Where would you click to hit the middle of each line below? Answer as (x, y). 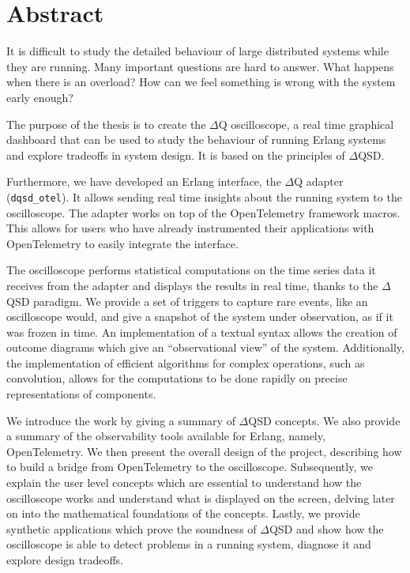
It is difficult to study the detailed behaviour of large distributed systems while (197, 51)
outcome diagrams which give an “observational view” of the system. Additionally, (205, 347)
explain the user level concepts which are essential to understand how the (184, 483)
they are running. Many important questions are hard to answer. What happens (200, 66)
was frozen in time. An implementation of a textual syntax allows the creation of (202, 332)
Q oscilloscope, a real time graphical (306, 124)
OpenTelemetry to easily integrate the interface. (122, 243)
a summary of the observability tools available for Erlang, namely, (166, 436)
